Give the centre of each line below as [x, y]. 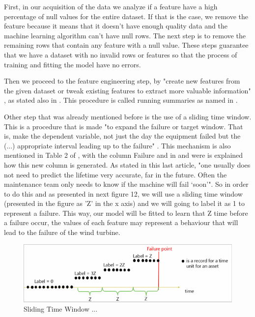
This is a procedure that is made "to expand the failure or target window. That [124, 126]
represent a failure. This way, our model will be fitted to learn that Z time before [126, 213]
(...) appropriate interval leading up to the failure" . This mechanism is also [117, 145]
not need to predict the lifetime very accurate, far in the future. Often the [115, 174]
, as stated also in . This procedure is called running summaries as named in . [121, 100]
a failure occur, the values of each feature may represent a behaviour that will [121, 222]
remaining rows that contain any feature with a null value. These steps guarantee [126, 45]
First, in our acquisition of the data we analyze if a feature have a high [111, 6]
